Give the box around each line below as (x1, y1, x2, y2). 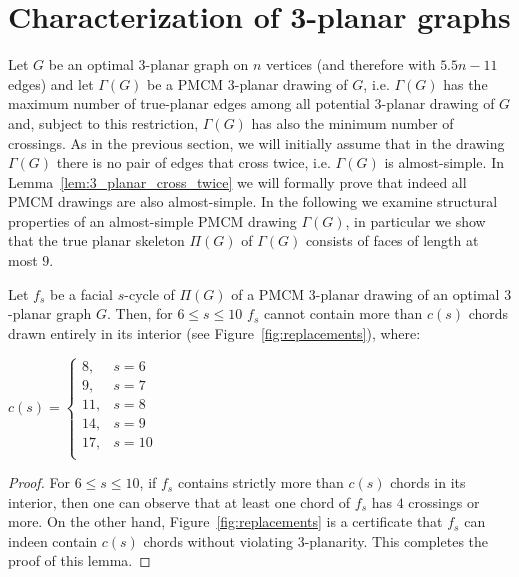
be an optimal (48, 54, 134, 75)
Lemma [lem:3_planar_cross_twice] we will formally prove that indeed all (8, 171, 467, 192)
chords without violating (143, 530, 293, 551)
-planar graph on (145, 54, 249, 75)
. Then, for (107, 303, 173, 324)
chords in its (390, 472, 466, 493)
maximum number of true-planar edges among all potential (8, 93, 370, 114)
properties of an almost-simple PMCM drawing (8, 210, 297, 231)
